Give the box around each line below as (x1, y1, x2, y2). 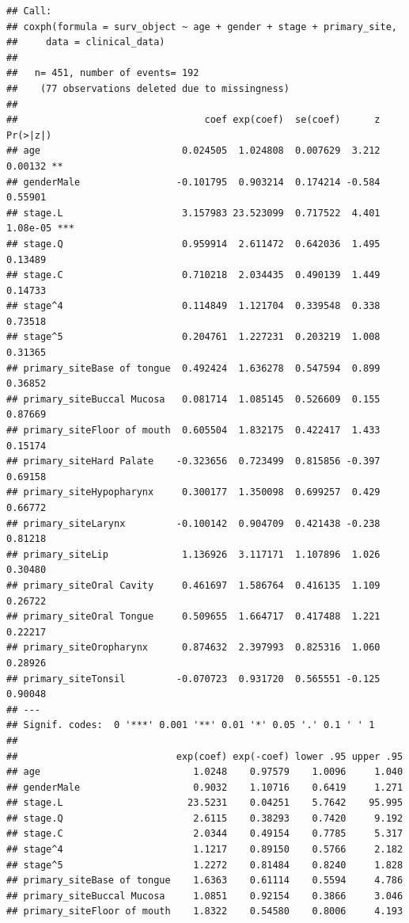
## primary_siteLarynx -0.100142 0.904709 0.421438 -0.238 (6, 517, 381, 529)
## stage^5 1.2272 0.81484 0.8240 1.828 (6, 859, 403, 871)
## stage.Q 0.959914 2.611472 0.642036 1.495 (6, 238, 381, 250)
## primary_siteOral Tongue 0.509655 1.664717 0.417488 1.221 (6, 611, 381, 623)
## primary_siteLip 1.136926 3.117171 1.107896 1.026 (6, 548, 381, 560)
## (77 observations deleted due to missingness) (6, 82, 290, 94)
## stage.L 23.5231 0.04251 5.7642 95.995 (6, 797, 403, 809)
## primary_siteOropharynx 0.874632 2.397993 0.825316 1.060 (6, 642, 381, 654)
